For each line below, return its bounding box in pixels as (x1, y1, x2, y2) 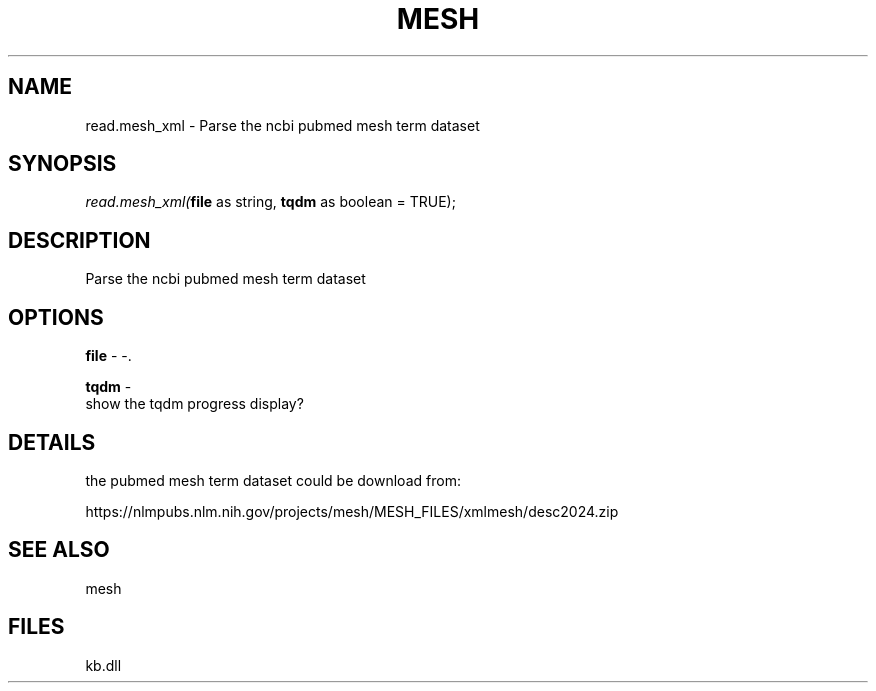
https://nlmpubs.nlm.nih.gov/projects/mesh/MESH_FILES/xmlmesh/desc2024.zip (85, 502, 619, 520)
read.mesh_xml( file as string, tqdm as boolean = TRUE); (85, 193, 456, 211)
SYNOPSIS (8, 151, 117, 177)
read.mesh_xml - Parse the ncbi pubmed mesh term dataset (85, 116, 480, 134)
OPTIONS (8, 304, 104, 330)
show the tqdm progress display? (85, 395, 304, 413)
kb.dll (85, 656, 122, 674)
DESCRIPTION (8, 227, 151, 253)
